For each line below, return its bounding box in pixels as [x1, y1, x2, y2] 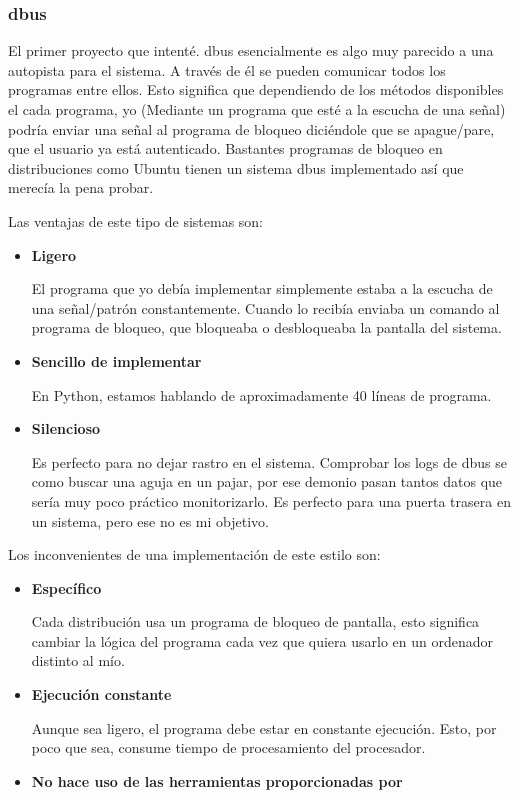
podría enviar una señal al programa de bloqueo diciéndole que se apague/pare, [8, 118, 495, 139]
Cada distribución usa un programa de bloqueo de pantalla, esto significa [31, 611, 480, 632]
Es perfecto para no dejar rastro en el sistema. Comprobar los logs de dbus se [31, 451, 507, 472]
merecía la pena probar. [8, 177, 154, 198]
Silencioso [31, 418, 101, 439]
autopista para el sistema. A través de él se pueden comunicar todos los [8, 59, 446, 80]
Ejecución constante [31, 684, 172, 705]
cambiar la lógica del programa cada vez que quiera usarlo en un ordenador [31, 630, 493, 651]
